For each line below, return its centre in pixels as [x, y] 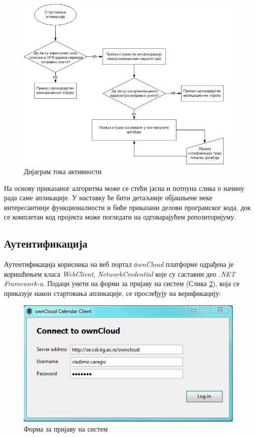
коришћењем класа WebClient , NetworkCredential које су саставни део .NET [120, 273]
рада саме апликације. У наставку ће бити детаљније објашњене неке [108, 198]
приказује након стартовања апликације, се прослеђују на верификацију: [112, 293]
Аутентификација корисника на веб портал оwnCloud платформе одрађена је [119, 264]
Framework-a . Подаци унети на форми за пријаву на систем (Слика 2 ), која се [122, 283]
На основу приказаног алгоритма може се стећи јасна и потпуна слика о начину [124, 188]
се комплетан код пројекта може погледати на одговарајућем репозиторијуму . [120, 217]
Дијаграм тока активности [63, 171]
